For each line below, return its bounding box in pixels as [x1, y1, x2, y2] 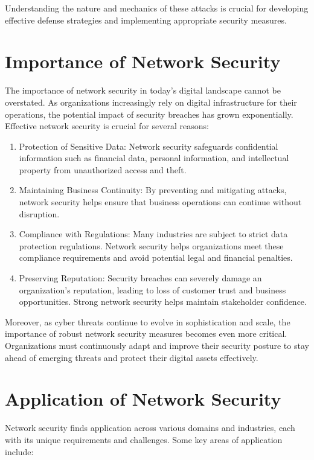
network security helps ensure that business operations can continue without [19, 196, 302, 208]
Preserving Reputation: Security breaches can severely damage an [19, 272, 262, 284]
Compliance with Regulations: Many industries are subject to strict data [19, 228, 288, 240]
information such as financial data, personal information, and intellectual [19, 152, 289, 164]
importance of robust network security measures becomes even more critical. [5, 327, 287, 340]
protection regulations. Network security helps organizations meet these [19, 239, 284, 252]
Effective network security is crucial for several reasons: [5, 120, 209, 132]
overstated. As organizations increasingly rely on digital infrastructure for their [5, 95, 297, 108]
